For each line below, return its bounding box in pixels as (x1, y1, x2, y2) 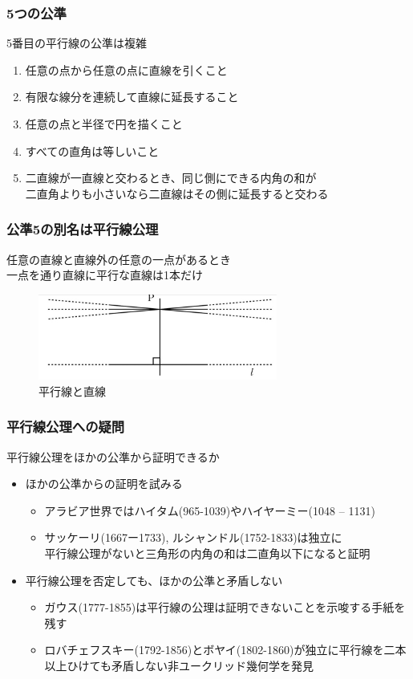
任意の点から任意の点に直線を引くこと (25, 61, 228, 78)
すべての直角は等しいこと (25, 142, 160, 159)
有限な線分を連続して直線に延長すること (25, 88, 239, 105)
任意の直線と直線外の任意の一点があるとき (6, 250, 231, 267)
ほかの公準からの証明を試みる (25, 475, 183, 492)
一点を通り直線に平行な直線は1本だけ (6, 266, 203, 283)
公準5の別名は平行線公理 (6, 219, 159, 239)
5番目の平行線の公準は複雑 (6, 35, 147, 51)
